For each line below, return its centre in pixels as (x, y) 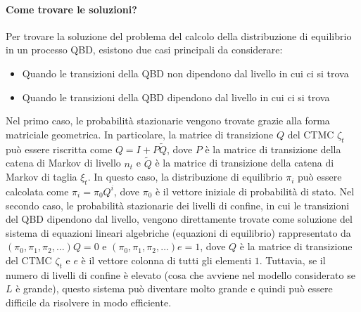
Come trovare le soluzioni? (71, 9)
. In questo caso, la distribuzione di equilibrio (185, 177)
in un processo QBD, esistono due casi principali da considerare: (144, 50)
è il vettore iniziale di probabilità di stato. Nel (255, 191)
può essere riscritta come (59, 149)
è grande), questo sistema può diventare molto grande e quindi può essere (174, 288)
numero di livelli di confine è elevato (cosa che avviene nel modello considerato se (180, 274)
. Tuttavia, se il (292, 260)
